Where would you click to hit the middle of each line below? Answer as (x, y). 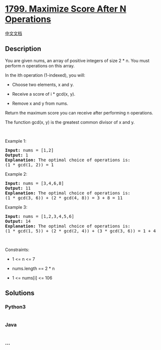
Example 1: (16, 141)
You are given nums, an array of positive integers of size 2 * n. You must (77, 60)
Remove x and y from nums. (40, 103)
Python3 (15, 307)
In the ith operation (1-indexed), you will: (45, 75)
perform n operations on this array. (40, 66)
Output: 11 (18, 188)
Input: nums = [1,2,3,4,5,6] (40, 216)
